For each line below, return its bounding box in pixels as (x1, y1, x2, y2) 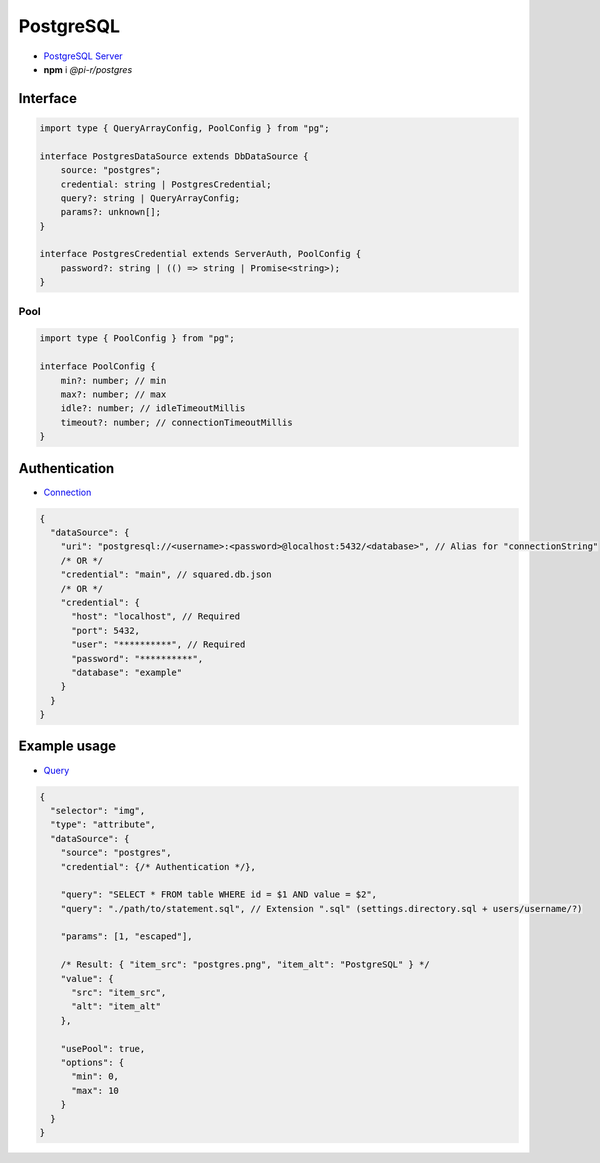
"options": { (60, 1056, 125, 1068)
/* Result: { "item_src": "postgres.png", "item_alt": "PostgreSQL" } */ (60, 959, 430, 970)
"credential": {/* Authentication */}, (60, 861, 257, 872)
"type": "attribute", (50, 819, 157, 830)
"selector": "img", (50, 805, 146, 816)
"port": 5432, (71, 625, 140, 636)
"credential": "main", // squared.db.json (60, 569, 272, 580)
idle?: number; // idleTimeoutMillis (60, 403, 246, 414)
